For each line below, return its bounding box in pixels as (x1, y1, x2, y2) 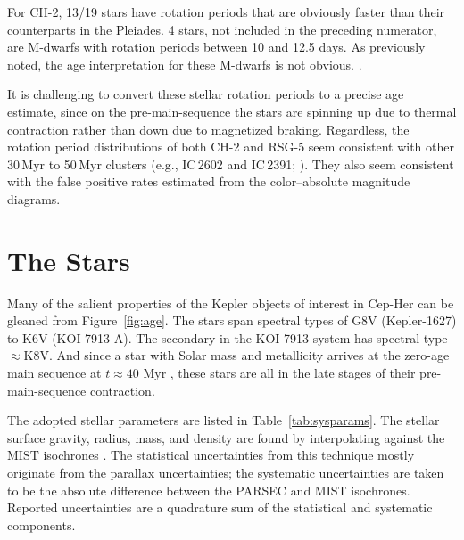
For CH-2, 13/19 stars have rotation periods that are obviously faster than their (7, 3, 445, 20)
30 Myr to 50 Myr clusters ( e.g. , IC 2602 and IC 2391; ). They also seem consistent (7, 154, 454, 173)
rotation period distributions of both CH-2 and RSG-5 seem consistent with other (7, 137, 454, 156)
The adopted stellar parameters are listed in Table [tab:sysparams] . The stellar (7, 411, 440, 430)
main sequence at (7, 364, 102, 382)
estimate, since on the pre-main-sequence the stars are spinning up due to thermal (7, 102, 457, 120)
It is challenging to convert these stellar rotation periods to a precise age (7, 85, 404, 103)
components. (7, 515, 76, 534)
